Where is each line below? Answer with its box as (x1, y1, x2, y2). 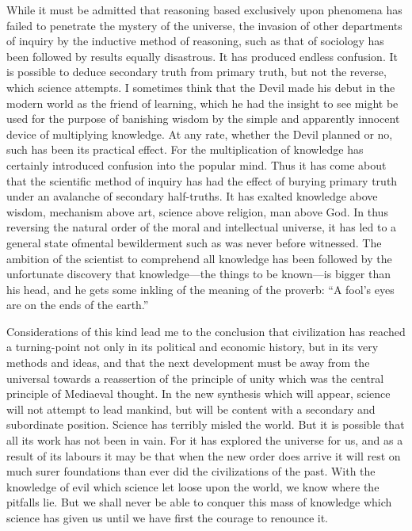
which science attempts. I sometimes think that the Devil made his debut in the (6, 78, 395, 95)
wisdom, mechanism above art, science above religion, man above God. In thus (6, 203, 388, 220)
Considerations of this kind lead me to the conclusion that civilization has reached (6, 323, 406, 339)
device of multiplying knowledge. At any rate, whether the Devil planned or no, (6, 125, 393, 142)
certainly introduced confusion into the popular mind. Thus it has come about (6, 156, 387, 173)
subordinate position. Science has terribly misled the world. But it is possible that (6, 416, 405, 433)
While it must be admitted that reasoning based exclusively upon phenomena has (6, 2, 402, 17)
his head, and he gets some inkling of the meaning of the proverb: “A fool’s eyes (6, 281, 395, 297)
